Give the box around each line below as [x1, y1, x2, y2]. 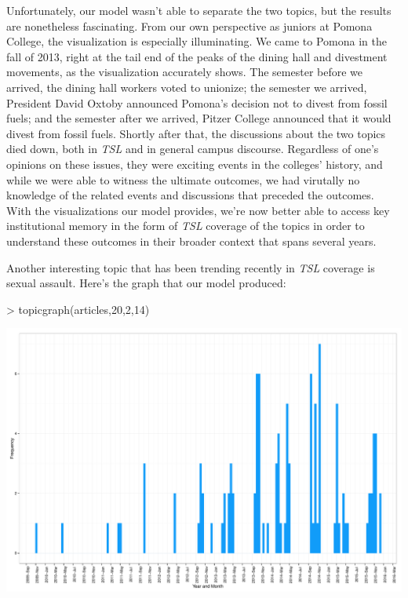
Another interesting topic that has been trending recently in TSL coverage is [6, 259, 375, 275]
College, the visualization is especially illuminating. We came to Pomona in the [6, 33, 387, 49]
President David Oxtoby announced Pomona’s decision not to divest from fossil [6, 94, 388, 111]
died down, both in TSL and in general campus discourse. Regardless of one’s [6, 140, 379, 157]
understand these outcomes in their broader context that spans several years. [6, 232, 377, 249]
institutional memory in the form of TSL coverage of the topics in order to [6, 217, 365, 234]
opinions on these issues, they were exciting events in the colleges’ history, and [6, 155, 383, 172]
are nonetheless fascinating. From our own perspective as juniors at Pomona [6, 17, 373, 34]
